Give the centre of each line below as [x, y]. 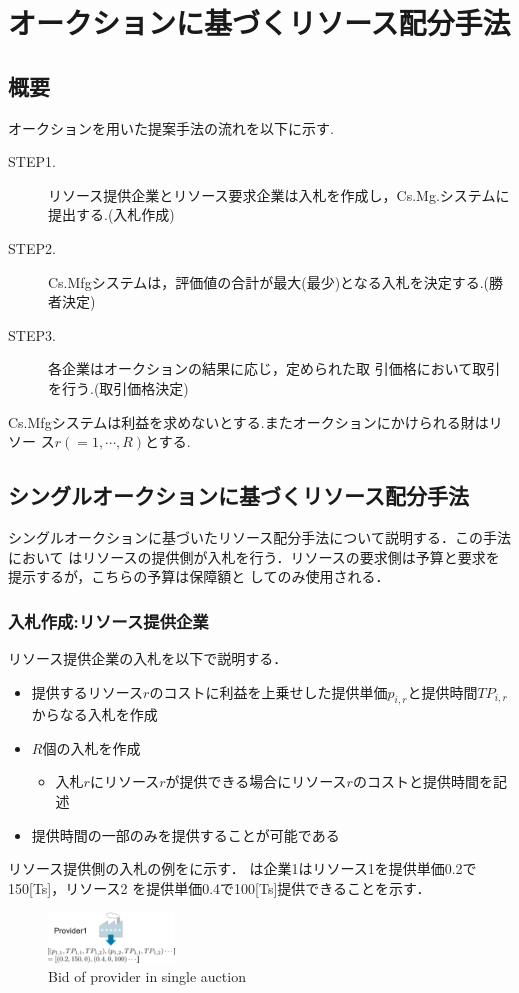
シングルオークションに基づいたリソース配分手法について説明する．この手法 [259, 536]
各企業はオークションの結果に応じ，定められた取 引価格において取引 [274, 368]
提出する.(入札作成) [111, 214]
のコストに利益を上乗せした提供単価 [268, 691]
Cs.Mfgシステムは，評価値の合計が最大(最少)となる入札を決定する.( [269, 281]
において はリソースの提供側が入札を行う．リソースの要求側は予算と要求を [254, 556]
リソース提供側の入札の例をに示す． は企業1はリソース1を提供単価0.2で [242, 868]
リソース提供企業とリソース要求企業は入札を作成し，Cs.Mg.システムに [279, 194]
